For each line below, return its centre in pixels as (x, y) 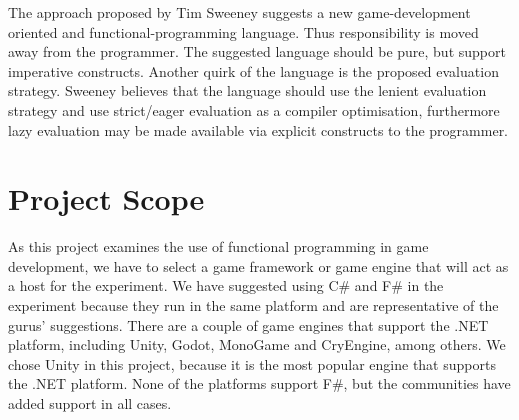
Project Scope (106, 198)
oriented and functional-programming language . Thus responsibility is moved (243, 31)
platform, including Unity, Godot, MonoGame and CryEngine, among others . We (257, 344)
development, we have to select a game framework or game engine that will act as (258, 265)
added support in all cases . (90, 403)
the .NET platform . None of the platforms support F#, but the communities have (259, 383)
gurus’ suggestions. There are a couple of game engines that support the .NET (248, 324)
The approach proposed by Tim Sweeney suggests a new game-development (239, 12)
